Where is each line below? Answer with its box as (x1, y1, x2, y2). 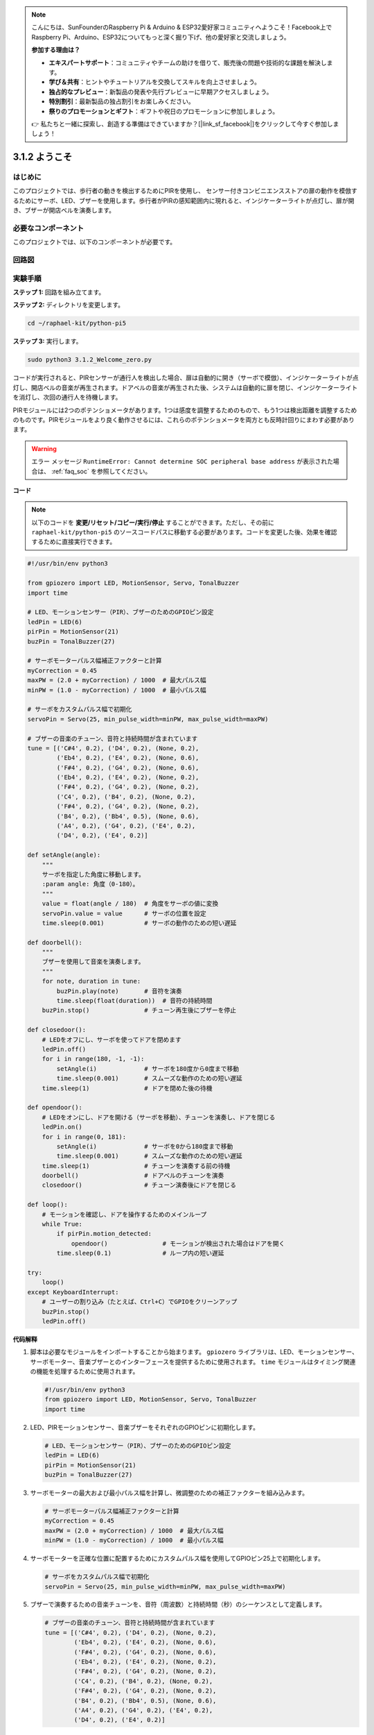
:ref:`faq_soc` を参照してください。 (51, 467, 152, 475)
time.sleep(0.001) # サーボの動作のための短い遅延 (42, 919, 237, 926)
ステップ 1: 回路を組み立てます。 (12, 288, 105, 296)
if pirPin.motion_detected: (56, 1230, 152, 1238)
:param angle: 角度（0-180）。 (42, 880, 139, 888)
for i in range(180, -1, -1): (42, 1055, 145, 1063)
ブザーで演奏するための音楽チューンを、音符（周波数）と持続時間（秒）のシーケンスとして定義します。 (30, 1600, 326, 1609)
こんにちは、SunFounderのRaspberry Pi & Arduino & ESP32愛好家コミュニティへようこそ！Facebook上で (31, 23, 332, 31)
